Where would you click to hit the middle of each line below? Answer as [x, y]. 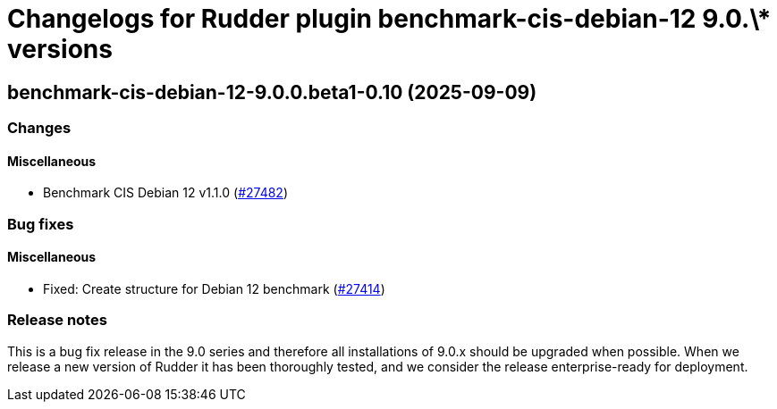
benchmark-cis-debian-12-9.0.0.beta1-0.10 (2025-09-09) [272, 92]
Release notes [57, 320]
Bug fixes [41, 224]
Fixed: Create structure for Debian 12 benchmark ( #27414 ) [214, 288]
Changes [39, 128]
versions [60, 49]
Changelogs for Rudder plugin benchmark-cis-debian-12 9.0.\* [389, 19]
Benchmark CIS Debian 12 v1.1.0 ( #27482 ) [165, 193]
